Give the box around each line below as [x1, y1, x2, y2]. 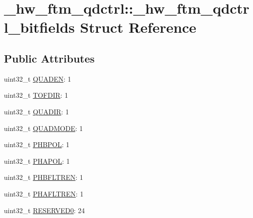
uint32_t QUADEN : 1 [4, 73, 71, 84]
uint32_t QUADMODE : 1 [4, 123, 83, 133]
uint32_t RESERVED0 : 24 [4, 205, 85, 215]
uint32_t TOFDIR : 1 [4, 90, 68, 100]
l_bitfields [4, 17, 75, 37]
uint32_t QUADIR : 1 [4, 106, 69, 116]
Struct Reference [80, 17, 197, 37]
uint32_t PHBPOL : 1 [4, 139, 69, 150]
